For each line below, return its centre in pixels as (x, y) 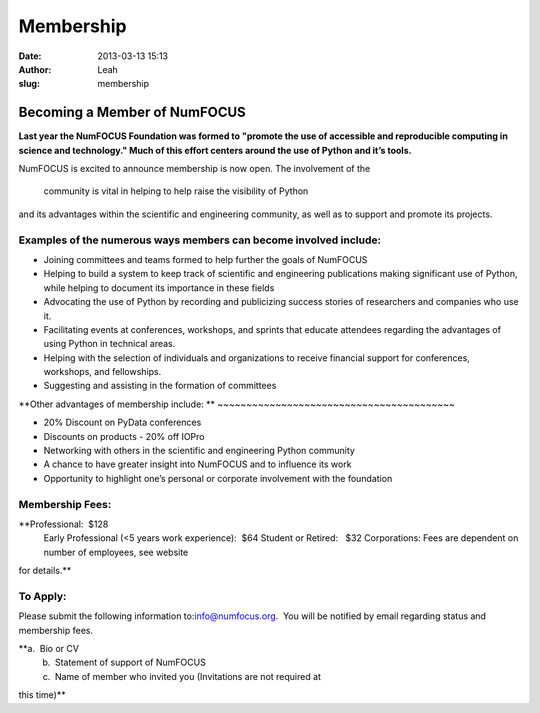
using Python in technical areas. (109, 344)
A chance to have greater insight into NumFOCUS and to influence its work (197, 464)
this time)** (42, 695)
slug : (29, 84)
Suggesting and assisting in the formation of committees (160, 386)
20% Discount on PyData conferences (122, 422)
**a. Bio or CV (49, 649)
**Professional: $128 (63, 524)
